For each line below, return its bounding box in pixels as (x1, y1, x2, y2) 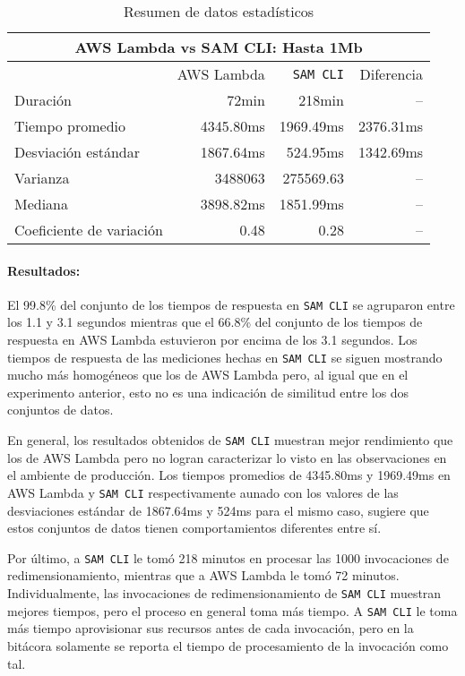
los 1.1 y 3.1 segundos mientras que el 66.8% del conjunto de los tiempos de (7, 312, 423, 331)
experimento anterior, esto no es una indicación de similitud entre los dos (7, 382, 409, 401)
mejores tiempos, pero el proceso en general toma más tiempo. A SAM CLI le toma (7, 601, 458, 620)
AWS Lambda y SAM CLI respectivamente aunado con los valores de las (7, 483, 399, 501)
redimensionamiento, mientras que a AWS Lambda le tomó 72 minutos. (7, 566, 400, 585)
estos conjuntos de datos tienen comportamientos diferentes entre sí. (7, 518, 382, 537)
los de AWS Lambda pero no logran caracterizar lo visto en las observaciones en (7, 448, 447, 466)
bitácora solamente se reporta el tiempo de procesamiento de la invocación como (7, 636, 449, 655)
